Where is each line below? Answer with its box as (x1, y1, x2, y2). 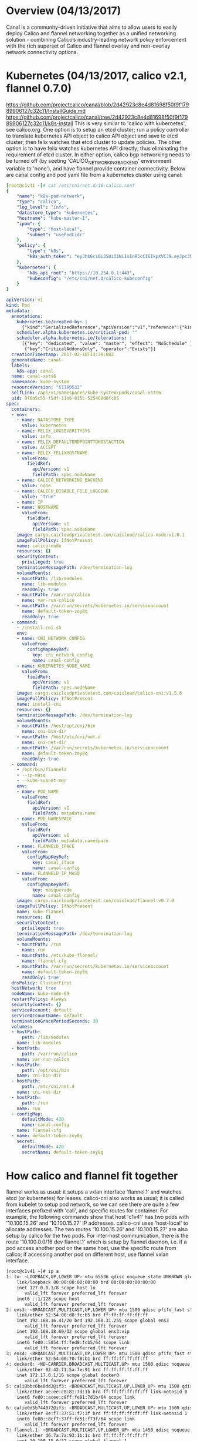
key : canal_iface (32, 860, 75, 866)
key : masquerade (32, 887, 72, 893)
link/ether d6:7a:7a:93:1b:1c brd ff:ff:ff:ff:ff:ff (16, 1432, 148, 1438)
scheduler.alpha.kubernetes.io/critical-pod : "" (16, 330, 138, 336)
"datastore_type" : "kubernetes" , (16, 210, 98, 216)
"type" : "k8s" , (27, 248, 64, 254)
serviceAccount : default (11, 1007, 72, 1013)
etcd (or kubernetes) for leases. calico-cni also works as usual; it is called (6, 1195, 185, 1202)
